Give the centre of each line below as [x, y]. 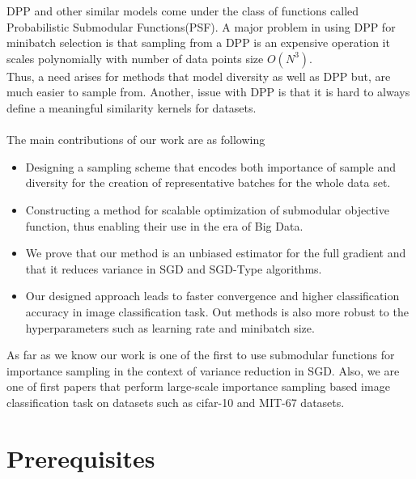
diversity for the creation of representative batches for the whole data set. [208, 182]
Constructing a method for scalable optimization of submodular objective [207, 209]
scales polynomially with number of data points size [135, 58]
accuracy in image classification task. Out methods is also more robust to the [217, 311]
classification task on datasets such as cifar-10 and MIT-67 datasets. [176, 402]
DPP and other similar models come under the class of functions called [183, 11]
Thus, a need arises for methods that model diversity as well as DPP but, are [199, 76]
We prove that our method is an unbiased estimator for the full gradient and [216, 253]
